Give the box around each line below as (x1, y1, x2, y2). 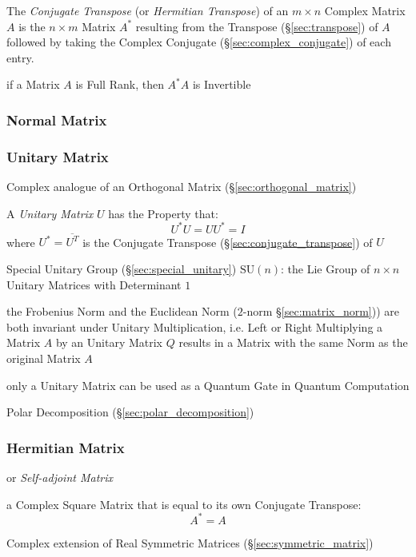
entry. (6, 49, 34, 66)
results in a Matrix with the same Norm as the (178, 334, 408, 351)
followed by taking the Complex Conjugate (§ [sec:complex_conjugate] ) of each (6, 34, 391, 50)
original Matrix (6, 350, 81, 366)
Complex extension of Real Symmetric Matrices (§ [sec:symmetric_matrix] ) (6, 534, 374, 551)
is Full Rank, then (75, 76, 164, 93)
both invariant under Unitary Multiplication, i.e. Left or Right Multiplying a (6, 318, 383, 335)
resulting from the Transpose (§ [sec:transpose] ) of (135, 18, 378, 34)
